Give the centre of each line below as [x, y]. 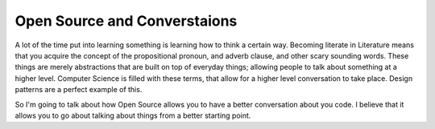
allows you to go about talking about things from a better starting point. [133, 115]
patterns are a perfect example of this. [79, 90]
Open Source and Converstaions [126, 21]
